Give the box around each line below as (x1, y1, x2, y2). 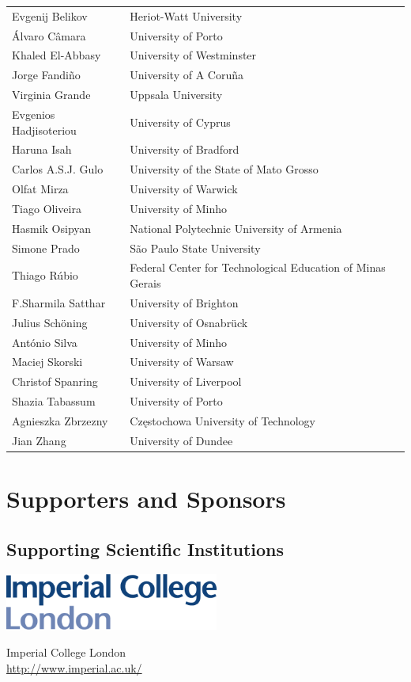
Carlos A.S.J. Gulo (12, 161, 104, 177)
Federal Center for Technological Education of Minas (130, 259, 386, 276)
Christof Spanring (12, 373, 98, 390)
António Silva (12, 333, 77, 350)
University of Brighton (130, 294, 239, 311)
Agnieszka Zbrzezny (12, 412, 108, 429)
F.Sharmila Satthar (12, 294, 106, 311)
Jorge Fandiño (12, 67, 81, 83)
